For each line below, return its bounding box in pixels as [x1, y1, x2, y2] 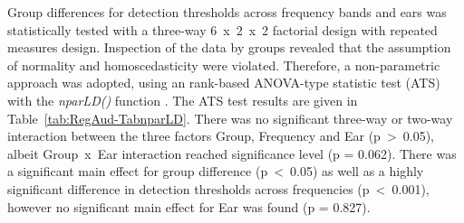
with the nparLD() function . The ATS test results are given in [7, 90, 358, 109]
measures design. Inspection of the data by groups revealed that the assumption [7, 38, 451, 57]
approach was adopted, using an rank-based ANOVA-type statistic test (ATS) [7, 73, 440, 92]
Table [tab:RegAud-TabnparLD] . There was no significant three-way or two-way [7, 108, 453, 127]
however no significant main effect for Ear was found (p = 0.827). [7, 197, 371, 216]
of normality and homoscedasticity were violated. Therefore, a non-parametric [7, 55, 440, 74]
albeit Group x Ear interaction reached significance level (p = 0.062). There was [7, 144, 457, 163]
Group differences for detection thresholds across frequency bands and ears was [7, 3, 447, 21]
